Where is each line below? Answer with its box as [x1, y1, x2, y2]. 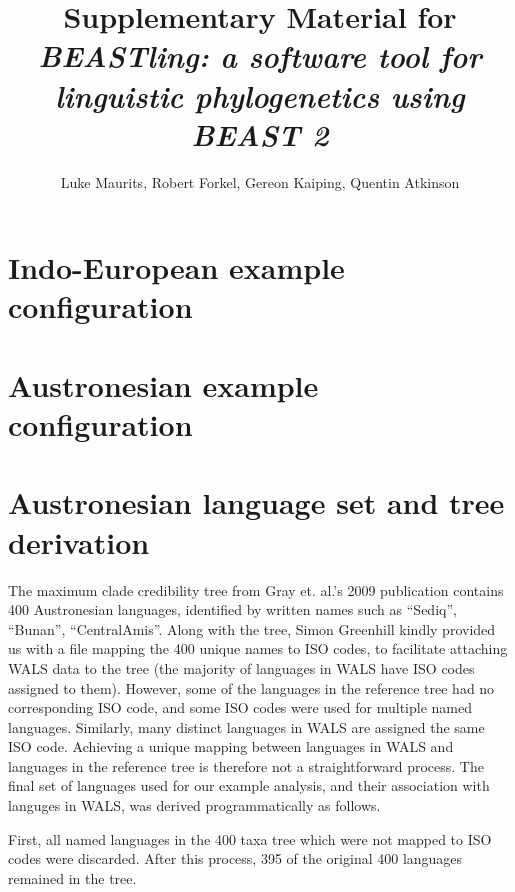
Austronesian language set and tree [8, 482, 505, 523]
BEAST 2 [191, 113, 329, 155]
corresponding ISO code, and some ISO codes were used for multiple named [8, 697, 473, 718]
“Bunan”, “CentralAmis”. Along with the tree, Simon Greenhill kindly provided [8, 618, 496, 639]
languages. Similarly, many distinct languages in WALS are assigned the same [8, 716, 485, 737]
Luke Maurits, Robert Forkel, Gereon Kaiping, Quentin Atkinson [60, 171, 460, 192]
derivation [8, 521, 150, 562]
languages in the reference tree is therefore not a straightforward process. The [8, 755, 484, 776]
